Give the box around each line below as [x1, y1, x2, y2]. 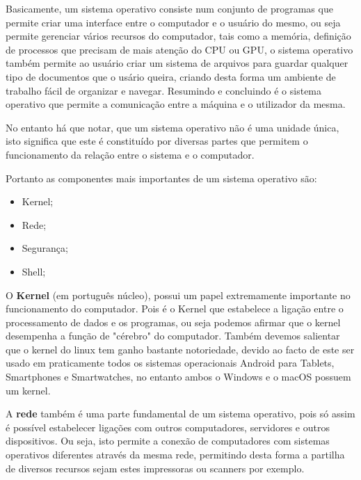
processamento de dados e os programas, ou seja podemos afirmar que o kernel [6, 314, 341, 329]
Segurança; [22, 241, 68, 255]
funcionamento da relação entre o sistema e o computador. [6, 147, 255, 161]
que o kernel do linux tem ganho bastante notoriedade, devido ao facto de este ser [6, 342, 355, 356]
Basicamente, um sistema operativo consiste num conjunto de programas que [6, 1, 333, 15]
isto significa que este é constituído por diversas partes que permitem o [6, 134, 308, 148]
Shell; [22, 264, 46, 278]
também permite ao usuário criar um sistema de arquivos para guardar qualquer [6, 56, 348, 70]
